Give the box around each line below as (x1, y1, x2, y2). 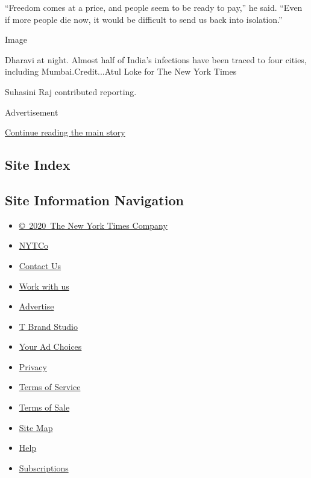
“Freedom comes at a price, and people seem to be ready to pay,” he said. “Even (5, 1, 303, 13)
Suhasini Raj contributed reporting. (5, 85, 137, 98)
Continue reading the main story (5, 126, 125, 138)
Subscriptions (19, 461, 69, 474)
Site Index (5, 155, 71, 174)
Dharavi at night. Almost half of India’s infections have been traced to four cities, (5, 53, 307, 66)
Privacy (19, 360, 47, 373)
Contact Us (19, 259, 61, 272)
